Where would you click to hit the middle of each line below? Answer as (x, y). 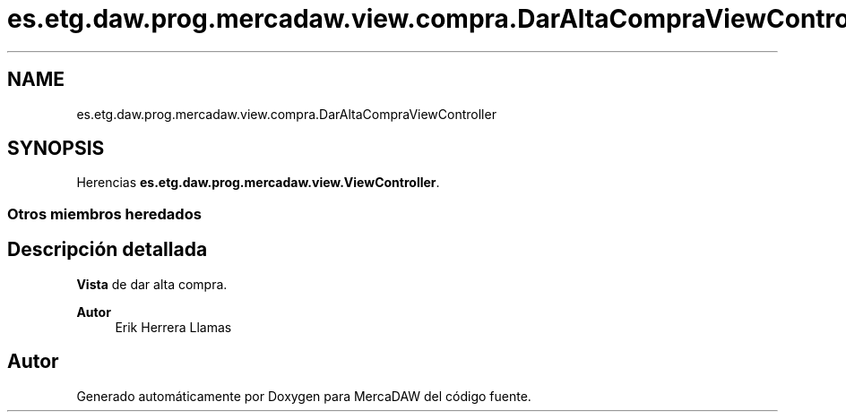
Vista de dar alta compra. (152, 284)
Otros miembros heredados (104, 214)
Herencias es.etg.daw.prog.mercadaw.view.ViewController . (258, 183)
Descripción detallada (108, 250)
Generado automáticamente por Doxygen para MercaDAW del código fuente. (304, 396)
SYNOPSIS (56, 149)
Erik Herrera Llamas (173, 327)
